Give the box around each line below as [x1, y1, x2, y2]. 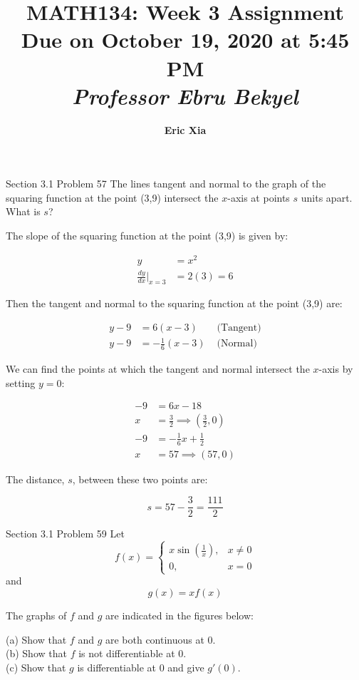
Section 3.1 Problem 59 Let [6, 526, 125, 541]
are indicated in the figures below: [105, 607, 254, 622]
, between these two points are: [72, 471, 208, 486]
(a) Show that [6, 632, 67, 646]
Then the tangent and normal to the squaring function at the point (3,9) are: [6, 295, 343, 310]
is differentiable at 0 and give [77, 659, 204, 674]
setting [6, 375, 36, 390]
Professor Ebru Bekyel [72, 81, 298, 110]
